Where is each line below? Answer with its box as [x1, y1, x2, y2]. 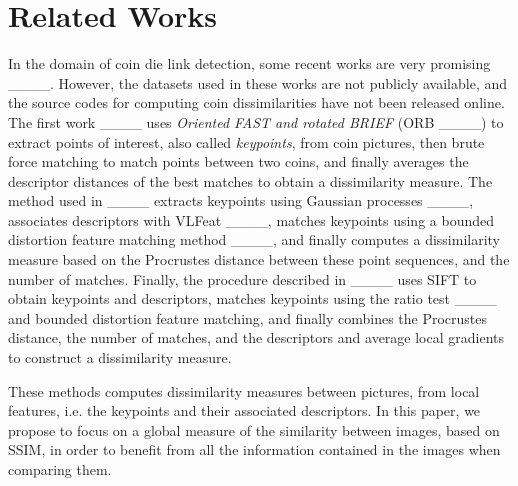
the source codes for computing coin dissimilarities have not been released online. [8, 92, 505, 113]
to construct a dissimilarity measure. [8, 347, 232, 368]
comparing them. [8, 459, 112, 479]
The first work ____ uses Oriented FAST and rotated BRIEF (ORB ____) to [8, 111, 504, 132]
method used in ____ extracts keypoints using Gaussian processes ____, [8, 190, 474, 211]
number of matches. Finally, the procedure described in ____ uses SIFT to [8, 268, 477, 289]
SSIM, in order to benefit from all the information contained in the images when [8, 439, 501, 460]
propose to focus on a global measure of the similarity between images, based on [8, 419, 500, 440]
